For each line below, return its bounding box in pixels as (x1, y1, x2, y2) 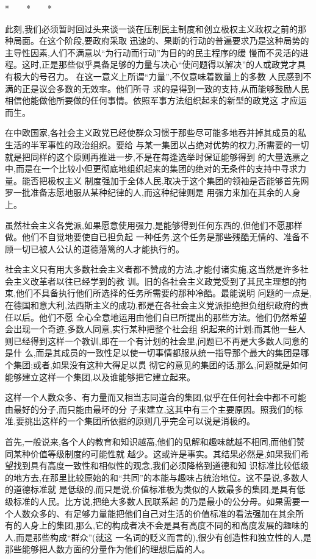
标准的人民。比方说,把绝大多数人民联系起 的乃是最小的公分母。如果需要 (13, 494, 301, 507)
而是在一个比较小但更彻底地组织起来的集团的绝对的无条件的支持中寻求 (15, 162, 298, 175)
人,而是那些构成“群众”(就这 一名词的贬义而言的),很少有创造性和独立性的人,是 (5, 530, 312, 543)
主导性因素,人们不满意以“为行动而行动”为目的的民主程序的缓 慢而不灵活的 (5, 46, 300, 59)
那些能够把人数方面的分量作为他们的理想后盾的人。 (5, 543, 210, 555)
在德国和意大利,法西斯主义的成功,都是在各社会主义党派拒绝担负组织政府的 (5, 299, 300, 312)
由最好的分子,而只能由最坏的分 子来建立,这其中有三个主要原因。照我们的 (5, 402, 295, 415)
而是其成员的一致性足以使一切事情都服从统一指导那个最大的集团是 (35, 346, 301, 359)
